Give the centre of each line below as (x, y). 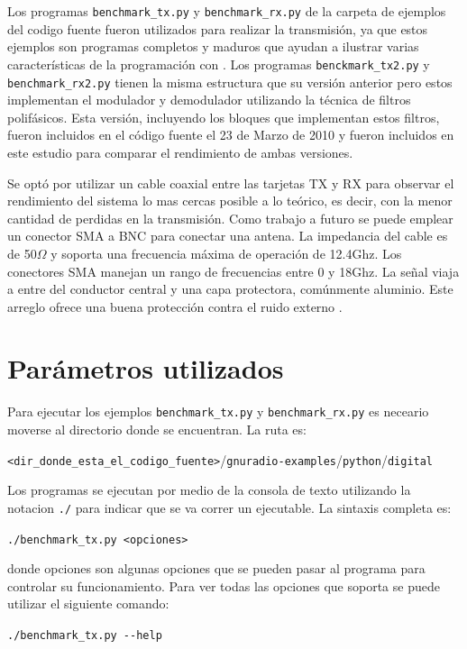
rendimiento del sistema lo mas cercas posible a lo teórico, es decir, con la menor (230, 201)
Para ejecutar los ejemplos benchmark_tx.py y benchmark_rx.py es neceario (218, 411)
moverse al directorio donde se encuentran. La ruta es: (157, 430)
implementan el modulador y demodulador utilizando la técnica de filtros (209, 100)
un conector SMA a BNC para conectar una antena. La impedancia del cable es (228, 236)
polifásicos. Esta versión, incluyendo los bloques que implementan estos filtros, (224, 117)
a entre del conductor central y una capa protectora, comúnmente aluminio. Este (230, 289)
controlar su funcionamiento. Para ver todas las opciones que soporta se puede (224, 585)
